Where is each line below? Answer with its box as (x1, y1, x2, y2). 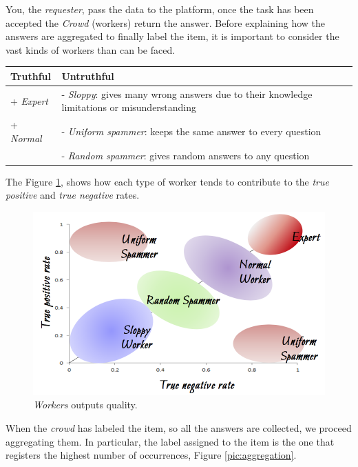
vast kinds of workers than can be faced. (6, 42, 176, 57)
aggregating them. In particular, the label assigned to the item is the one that (6, 434, 335, 448)
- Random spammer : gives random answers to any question (61, 148, 310, 162)
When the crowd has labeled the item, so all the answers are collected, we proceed (6, 421, 352, 435)
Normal (10, 130, 42, 145)
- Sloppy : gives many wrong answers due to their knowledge (61, 86, 313, 101)
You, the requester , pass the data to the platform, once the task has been (6, 2, 314, 16)
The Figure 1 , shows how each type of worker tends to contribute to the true (6, 174, 329, 188)
